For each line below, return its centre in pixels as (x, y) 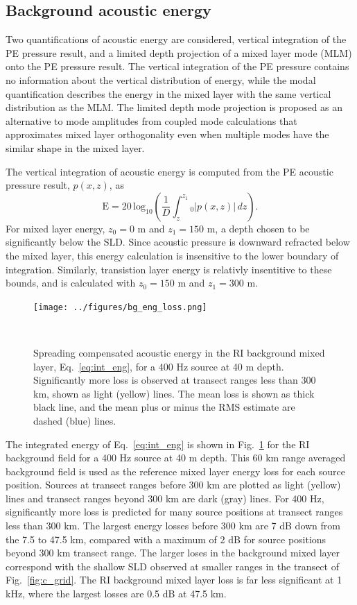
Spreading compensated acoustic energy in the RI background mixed (179, 352)
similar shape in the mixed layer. (75, 147)
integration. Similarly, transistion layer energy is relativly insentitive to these (169, 269)
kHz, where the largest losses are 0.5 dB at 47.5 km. (116, 594)
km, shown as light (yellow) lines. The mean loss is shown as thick (174, 393)
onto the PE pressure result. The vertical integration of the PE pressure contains (177, 66)
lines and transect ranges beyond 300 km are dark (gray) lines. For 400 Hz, (165, 498)
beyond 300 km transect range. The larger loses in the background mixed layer (173, 553)
